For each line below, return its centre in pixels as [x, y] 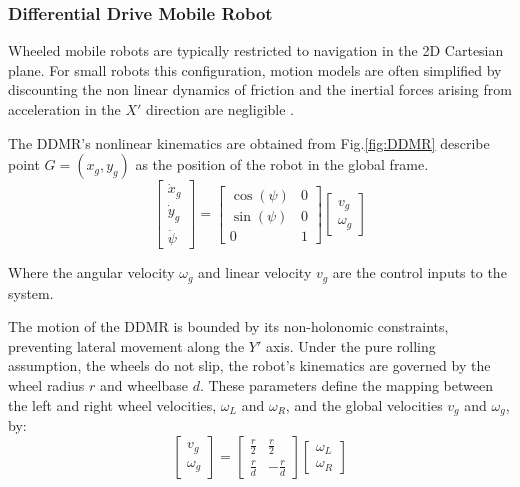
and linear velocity [255, 272]
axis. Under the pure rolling [350, 345]
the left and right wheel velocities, [112, 404]
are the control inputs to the [419, 272]
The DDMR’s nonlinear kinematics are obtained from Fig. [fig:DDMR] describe [249, 142]
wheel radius [46, 385]
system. [31, 292]
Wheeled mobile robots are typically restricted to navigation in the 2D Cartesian [256, 50]
